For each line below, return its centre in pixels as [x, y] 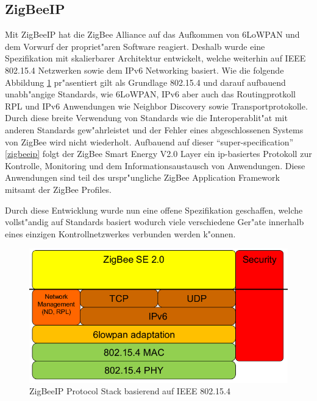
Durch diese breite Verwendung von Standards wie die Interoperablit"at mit [146, 118]
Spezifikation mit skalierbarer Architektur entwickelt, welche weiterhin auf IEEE [155, 58]
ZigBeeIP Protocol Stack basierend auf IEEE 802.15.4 [130, 391]
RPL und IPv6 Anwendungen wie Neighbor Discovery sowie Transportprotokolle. [156, 106]
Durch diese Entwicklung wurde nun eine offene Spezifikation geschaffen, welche [154, 210]
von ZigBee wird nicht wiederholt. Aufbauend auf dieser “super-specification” [149, 141]
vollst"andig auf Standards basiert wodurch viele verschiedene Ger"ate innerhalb [155, 222]
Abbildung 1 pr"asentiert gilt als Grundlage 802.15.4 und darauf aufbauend [145, 82]
